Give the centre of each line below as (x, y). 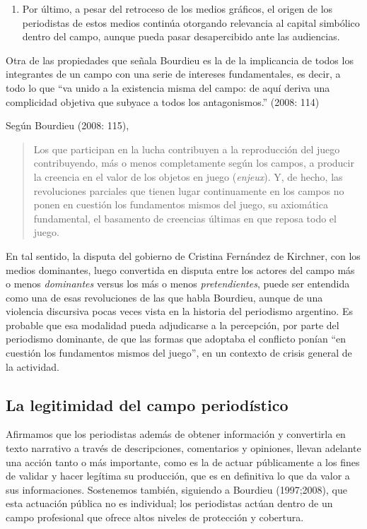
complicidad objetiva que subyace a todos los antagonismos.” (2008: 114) (163, 101)
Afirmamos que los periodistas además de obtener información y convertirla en (176, 434)
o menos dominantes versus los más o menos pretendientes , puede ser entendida (178, 284)
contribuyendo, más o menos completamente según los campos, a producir (194, 163)
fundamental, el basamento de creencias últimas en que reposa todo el (185, 218)
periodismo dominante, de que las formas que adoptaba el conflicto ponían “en (176, 339)
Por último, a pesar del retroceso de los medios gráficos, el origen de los (177, 8)
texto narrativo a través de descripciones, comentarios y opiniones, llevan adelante (183, 448)
